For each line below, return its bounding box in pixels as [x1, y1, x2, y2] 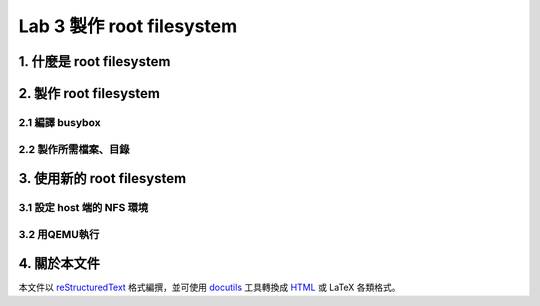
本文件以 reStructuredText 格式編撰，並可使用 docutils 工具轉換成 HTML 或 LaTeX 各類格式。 [18, 281, 401, 294]
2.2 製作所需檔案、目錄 [18, 142, 130, 156]
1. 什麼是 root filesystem [18, 53, 171, 70]
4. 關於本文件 [18, 255, 100, 272]
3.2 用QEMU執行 [18, 227, 100, 241]
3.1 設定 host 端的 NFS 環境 [18, 201, 149, 215]
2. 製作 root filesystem [18, 85, 160, 102]
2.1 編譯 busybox [18, 115, 101, 129]
